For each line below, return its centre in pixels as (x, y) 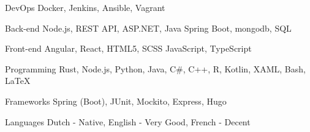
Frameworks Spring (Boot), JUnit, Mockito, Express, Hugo (116, 101)
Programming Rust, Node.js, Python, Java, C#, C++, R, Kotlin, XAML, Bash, (155, 68)
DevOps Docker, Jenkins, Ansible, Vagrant (85, 7)
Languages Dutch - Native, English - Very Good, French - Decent (128, 121)
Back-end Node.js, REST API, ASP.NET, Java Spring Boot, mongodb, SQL (148, 28)
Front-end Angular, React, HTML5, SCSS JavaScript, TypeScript (128, 48)
